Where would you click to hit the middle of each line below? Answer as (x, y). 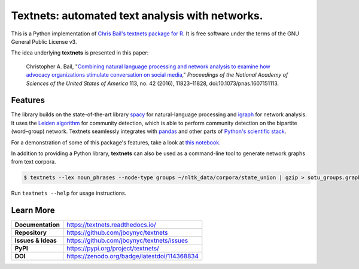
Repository (31, 232)
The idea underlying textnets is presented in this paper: (80, 53)
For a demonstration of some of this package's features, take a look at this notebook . (116, 142)
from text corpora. (34, 162)
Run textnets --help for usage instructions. (69, 193)
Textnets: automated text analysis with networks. (137, 16)
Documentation (37, 225)
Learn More (33, 211)
